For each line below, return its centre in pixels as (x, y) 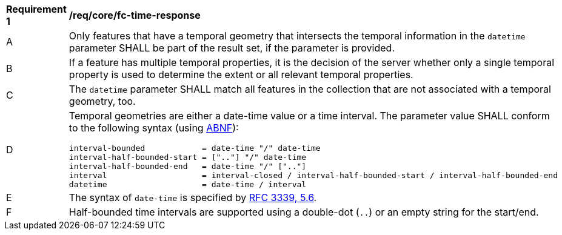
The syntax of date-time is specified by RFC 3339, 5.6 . (193, 197)
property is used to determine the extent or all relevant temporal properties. (241, 74)
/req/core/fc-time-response (135, 15)
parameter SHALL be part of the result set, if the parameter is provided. (232, 48)
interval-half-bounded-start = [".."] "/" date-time (188, 157)
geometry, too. (102, 101)
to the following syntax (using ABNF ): (154, 128)
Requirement (36, 9)
